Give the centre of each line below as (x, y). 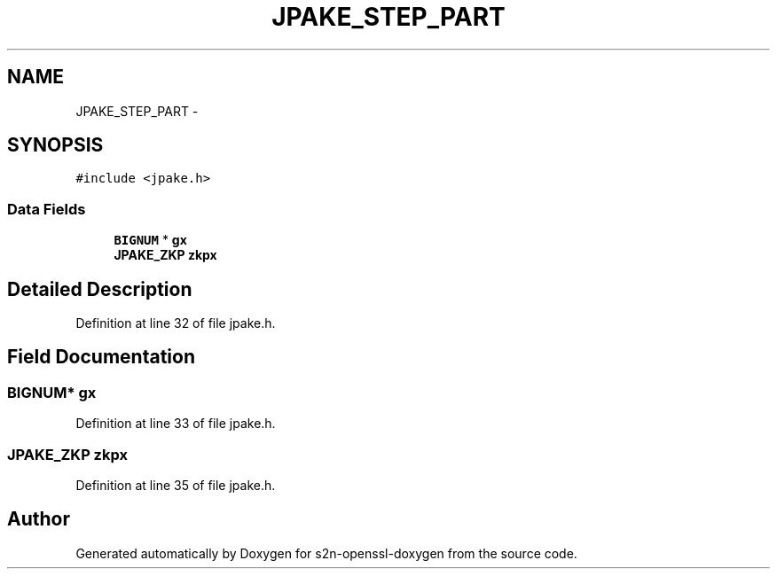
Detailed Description (100, 289)
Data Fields (47, 209)
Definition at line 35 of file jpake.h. (176, 485)
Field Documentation (101, 357)
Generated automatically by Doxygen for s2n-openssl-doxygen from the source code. (326, 553)
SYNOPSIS (55, 145)
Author (39, 519)
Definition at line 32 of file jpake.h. (176, 323)
